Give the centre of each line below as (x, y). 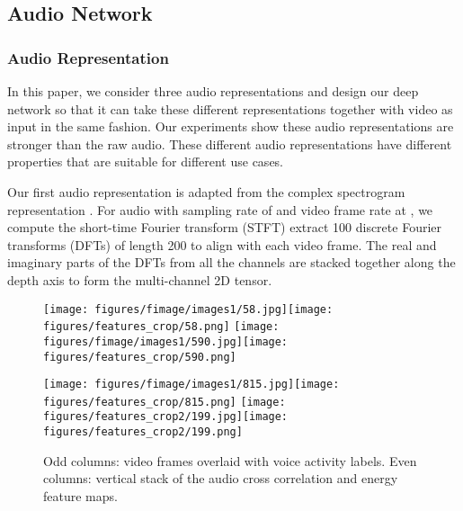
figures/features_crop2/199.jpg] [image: (166, 417)
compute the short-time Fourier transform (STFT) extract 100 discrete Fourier (224, 227)
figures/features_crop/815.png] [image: (165, 402)
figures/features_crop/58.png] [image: (161, 327)
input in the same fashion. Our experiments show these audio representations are (231, 126)
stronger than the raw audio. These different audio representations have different (230, 143)
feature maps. (80, 495)
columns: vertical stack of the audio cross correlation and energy (221, 478)
